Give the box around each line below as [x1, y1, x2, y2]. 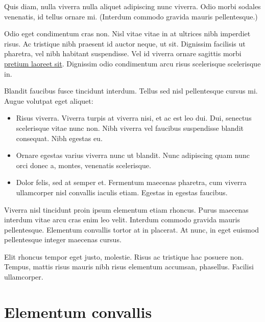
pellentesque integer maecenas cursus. [4, 234, 122, 245]
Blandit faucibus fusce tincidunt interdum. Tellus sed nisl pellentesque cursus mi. [4, 85, 258, 96]
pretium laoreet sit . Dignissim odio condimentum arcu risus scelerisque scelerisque [4, 58, 261, 68]
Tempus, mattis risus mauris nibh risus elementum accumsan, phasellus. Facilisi [4, 261, 254, 272]
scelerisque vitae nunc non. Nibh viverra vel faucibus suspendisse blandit [16, 122, 244, 133]
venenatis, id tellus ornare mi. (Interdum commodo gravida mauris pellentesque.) [4, 11, 258, 21]
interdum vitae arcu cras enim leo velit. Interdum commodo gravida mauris [4, 214, 240, 225]
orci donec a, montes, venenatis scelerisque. [16, 159, 151, 170]
